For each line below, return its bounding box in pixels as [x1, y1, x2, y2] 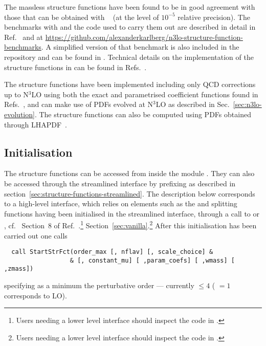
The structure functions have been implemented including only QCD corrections [4, 79, 256, 90]
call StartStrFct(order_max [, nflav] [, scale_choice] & [11, 248, 213, 256]
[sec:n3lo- [233, 99, 262, 110]
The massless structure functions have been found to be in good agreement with [4, 2, 255, 12]
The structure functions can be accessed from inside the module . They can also [4, 168, 255, 179]
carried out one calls [4, 230, 68, 241]
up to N [4, 89, 29, 99]
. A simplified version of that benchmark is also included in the [41, 41, 239, 52]
